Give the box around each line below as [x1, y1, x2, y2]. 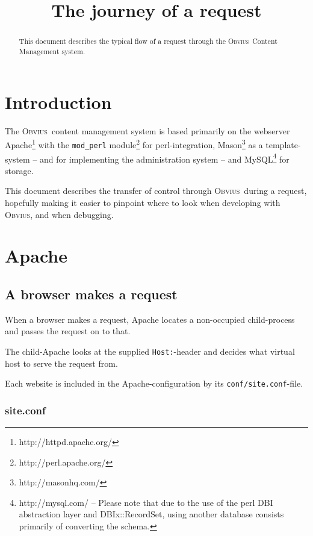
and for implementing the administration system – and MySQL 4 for [40, 151, 290, 165]
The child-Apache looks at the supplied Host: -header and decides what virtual [5, 344, 295, 357]
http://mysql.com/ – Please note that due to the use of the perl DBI [19, 496, 273, 508]
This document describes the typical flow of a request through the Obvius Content [19, 36, 277, 46]
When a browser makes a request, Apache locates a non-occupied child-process [5, 313, 295, 325]
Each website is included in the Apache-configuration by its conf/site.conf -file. [5, 377, 303, 390]
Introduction [5, 89, 112, 114]
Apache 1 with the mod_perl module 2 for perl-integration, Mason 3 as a [5, 137, 263, 151]
